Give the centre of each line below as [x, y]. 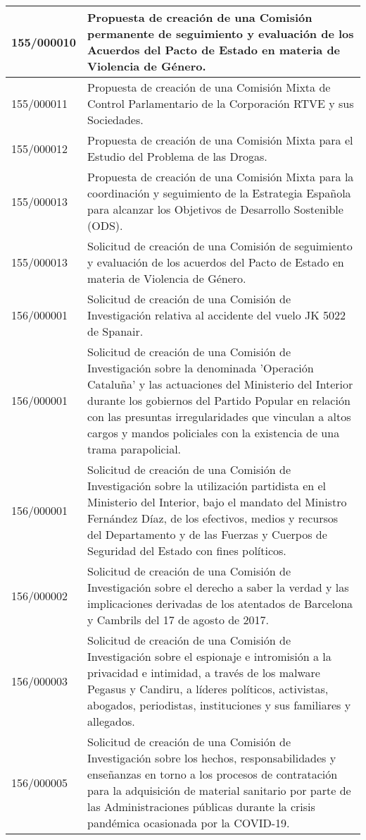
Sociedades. [115, 120]
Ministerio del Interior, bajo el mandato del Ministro [217, 502]
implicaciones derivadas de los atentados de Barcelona [220, 603]
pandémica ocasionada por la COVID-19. [189, 823]
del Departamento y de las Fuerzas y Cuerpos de [207, 534]
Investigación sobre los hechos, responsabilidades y [212, 758]
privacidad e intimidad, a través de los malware [204, 672]
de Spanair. [115, 331]
